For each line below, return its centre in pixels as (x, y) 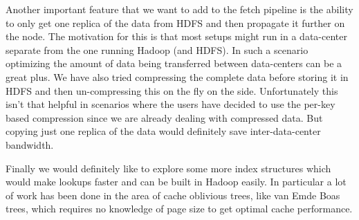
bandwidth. (30, 144)
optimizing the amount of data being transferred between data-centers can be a (174, 63)
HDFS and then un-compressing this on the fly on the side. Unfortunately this (172, 90)
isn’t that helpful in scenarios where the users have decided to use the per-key (171, 104)
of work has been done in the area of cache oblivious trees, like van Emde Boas (173, 195)
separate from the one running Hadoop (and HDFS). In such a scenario (157, 49)
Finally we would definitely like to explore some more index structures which (168, 168)
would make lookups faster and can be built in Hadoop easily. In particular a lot (176, 182)
